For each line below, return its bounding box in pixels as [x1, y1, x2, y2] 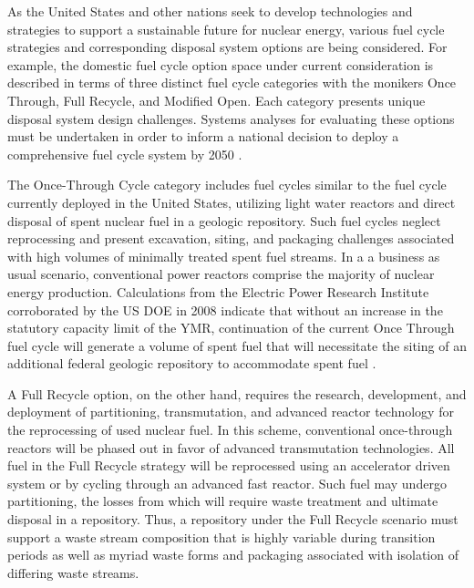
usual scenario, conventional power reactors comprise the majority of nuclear [7, 264, 435, 284]
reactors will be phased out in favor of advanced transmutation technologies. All [7, 438, 455, 457]
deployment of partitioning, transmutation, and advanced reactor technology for [7, 402, 454, 421]
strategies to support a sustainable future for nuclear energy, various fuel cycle [7, 19, 445, 38]
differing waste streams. [7, 562, 139, 582]
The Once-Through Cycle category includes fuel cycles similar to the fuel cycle [7, 175, 447, 194]
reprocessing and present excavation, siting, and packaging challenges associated [7, 229, 455, 248]
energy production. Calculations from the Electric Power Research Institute [7, 282, 429, 301]
